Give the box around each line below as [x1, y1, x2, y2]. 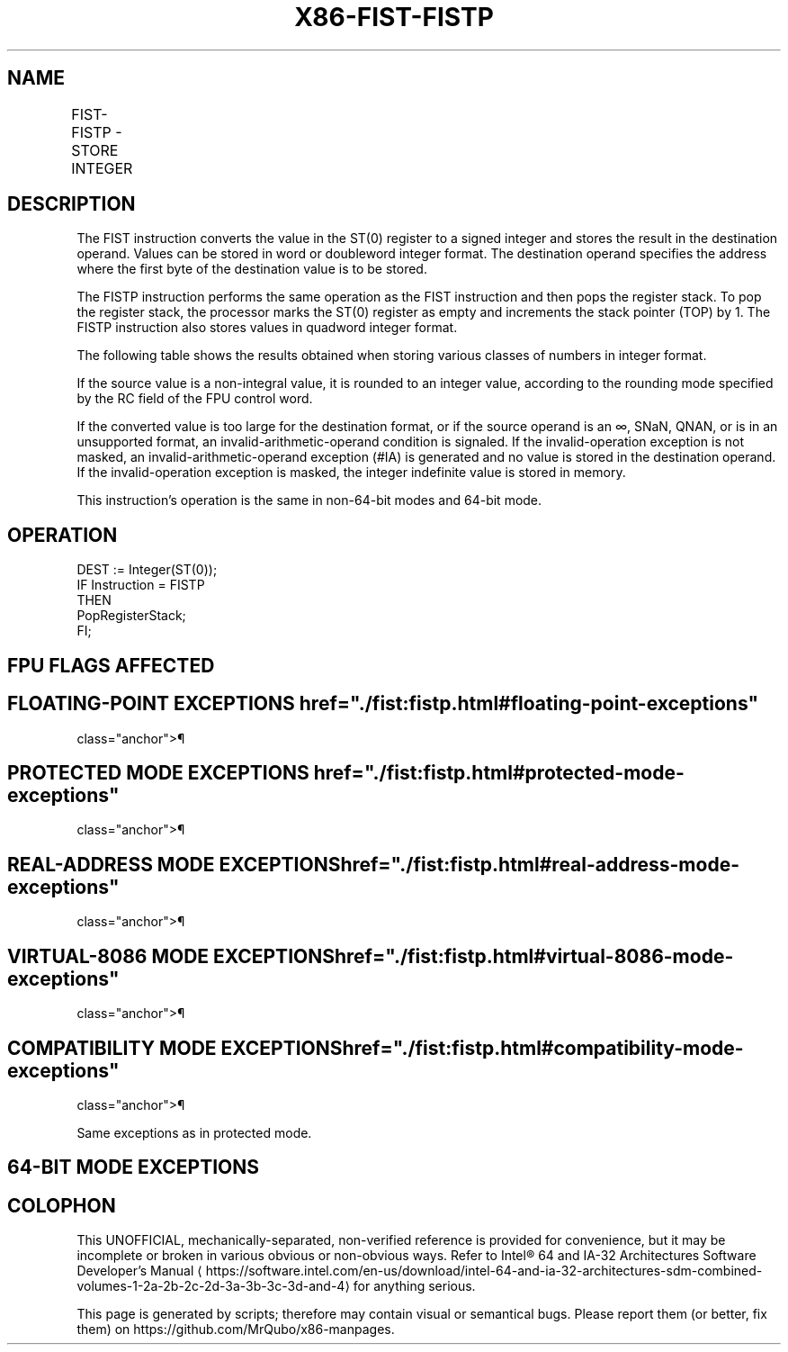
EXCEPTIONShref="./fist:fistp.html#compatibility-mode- [220, 1036, 744, 1059]
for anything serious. [353, 1278, 476, 1294]
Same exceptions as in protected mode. [76, 1124, 312, 1140]
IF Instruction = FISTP [76, 577, 205, 593]
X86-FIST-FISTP [294, 2, 494, 32]
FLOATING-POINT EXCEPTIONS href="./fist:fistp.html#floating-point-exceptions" [7, 692, 759, 716]
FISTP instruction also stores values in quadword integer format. [76, 320, 458, 336]
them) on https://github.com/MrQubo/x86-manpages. [76, 1321, 395, 1338]
